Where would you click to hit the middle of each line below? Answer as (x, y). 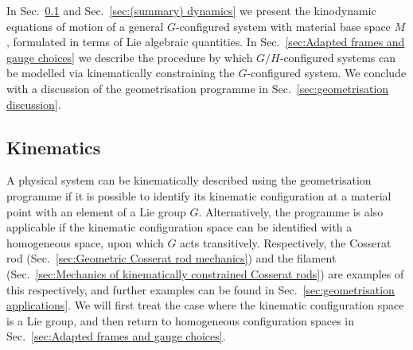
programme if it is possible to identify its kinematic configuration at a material (199, 195)
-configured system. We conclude (327, 73)
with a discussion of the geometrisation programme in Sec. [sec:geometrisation (198, 88)
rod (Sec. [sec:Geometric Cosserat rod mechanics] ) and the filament (171, 258)
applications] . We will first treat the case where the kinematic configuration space (205, 305)
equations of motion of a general (85, 26)
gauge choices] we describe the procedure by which (130, 57)
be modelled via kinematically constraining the (121, 73)
